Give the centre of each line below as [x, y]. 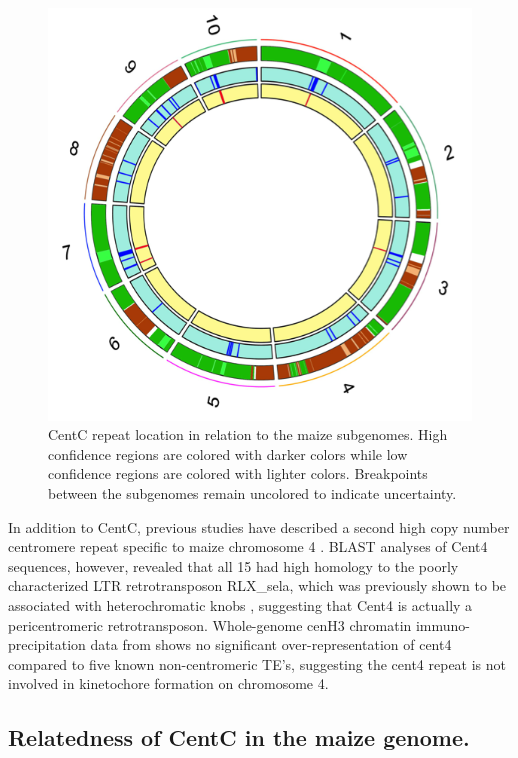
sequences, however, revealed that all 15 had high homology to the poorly [233, 565]
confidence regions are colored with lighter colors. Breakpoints [238, 473]
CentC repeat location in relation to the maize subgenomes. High [248, 434]
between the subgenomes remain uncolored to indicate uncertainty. [252, 493]
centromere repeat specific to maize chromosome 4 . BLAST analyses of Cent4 [248, 546]
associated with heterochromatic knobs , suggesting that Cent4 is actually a [240, 605]
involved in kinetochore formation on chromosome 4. [168, 683]
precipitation [47, 644]
